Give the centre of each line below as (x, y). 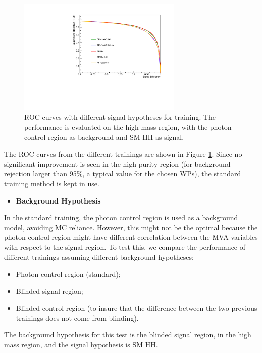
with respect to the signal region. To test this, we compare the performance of (125, 247)
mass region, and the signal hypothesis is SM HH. (81, 345)
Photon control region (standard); (68, 274)
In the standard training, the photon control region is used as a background (121, 217)
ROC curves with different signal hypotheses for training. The (120, 117)
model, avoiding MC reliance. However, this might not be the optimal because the (131, 227)
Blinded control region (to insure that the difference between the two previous (137, 308)
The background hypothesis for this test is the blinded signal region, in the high (128, 335)
